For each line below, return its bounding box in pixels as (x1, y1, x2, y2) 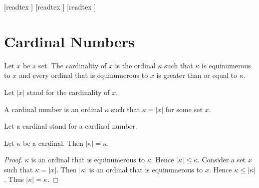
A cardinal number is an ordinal (4, 104, 103, 114)
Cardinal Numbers (4, 31, 135, 51)
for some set (165, 104, 203, 114)
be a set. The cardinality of (23, 60, 107, 70)
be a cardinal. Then (23, 137, 84, 148)
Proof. (4, 154, 23, 165)
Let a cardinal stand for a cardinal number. (4, 121, 137, 131)
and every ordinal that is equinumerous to (19, 70, 148, 80)
